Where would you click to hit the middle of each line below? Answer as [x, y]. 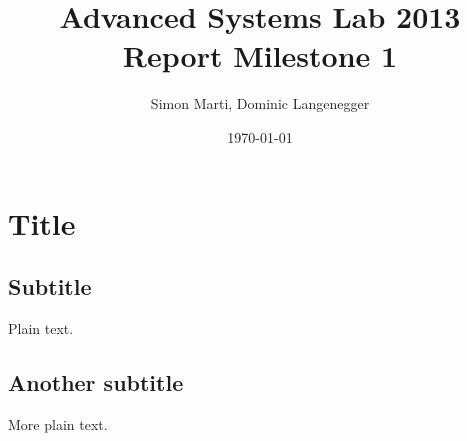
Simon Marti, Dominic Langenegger [260, 103]
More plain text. [58, 423]
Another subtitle [96, 381]
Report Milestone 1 [260, 55]
